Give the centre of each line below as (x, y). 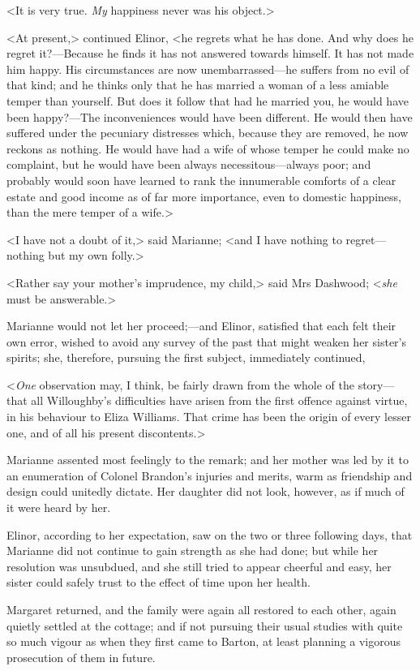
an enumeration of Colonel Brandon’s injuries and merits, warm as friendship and (210, 475)
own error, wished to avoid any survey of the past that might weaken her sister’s (206, 341)
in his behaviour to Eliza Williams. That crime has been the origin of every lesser (209, 417)
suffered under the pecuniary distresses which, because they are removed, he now (208, 133)
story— (376, 384)
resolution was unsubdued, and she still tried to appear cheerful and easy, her (199, 566)
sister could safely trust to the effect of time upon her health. (159, 582)
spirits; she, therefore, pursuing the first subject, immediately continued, (186, 357)
